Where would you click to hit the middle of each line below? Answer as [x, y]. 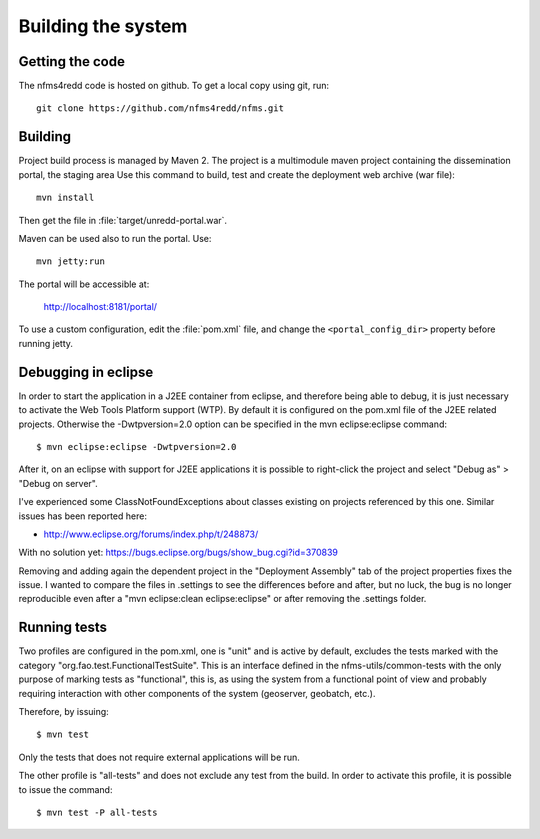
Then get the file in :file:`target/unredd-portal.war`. [123, 220]
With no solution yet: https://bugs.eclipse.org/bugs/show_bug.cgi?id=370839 [178, 552]
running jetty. [46, 343]
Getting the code [71, 61]
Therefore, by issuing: [63, 711]
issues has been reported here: [82, 516]
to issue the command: [65, 789]
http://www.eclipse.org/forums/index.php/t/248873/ [151, 534]
